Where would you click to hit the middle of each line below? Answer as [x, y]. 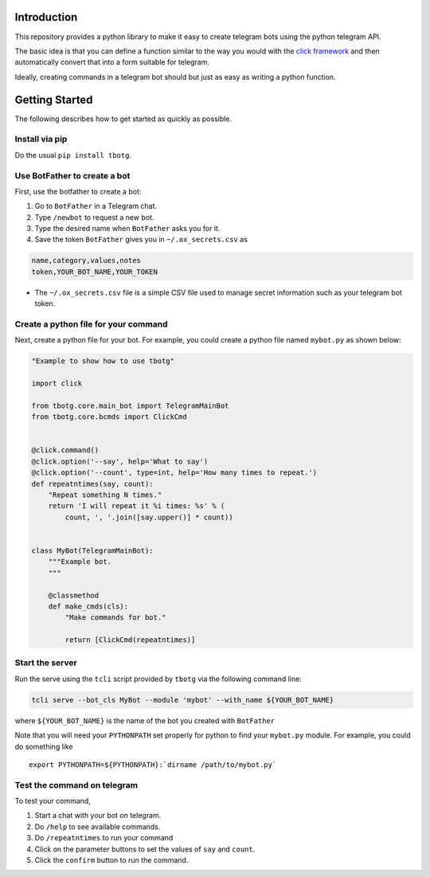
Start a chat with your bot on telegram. [98, 816]
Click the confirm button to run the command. [111, 860]
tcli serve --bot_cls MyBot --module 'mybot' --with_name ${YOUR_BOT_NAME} [183, 700]
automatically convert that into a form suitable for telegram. [112, 62]
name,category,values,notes [86, 260]
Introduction [46, 17]
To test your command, [53, 801]
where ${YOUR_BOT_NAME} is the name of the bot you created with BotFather [145, 720]
